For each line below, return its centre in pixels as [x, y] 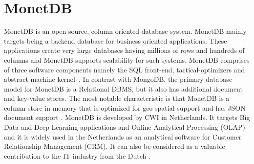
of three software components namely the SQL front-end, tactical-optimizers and [125, 69]
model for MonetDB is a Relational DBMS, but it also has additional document [123, 88]
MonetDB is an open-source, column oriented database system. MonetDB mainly [125, 31]
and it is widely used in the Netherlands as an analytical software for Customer [123, 136]
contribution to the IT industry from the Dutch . [77, 155]
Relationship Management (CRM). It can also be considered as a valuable [115, 146]
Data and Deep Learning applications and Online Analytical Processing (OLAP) [125, 127]
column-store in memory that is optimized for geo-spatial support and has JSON [125, 107]
